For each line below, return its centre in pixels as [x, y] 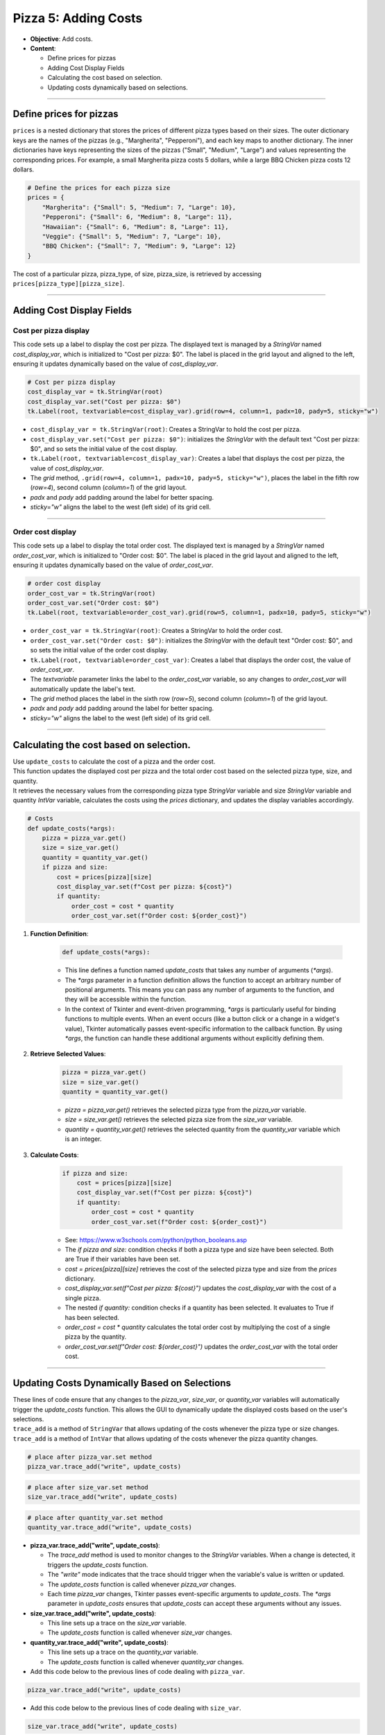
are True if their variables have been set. [122, 1259]
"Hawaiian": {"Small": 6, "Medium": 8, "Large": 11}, [135, 227]
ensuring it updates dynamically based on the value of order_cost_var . [113, 565]
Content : [43, 48]
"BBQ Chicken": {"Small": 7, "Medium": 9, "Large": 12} [139, 246]
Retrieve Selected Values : [68, 1054]
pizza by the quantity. [96, 1337]
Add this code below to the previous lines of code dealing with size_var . [136, 1708]
